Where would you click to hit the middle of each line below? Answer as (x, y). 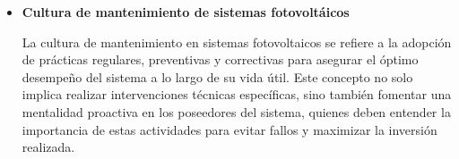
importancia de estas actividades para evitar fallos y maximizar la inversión (229, 129)
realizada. (48, 147)
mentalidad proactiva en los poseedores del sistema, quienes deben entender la (236, 111)
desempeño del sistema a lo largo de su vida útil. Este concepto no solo (217, 76)
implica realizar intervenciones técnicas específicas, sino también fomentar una (237, 94)
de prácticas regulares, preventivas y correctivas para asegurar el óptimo (220, 59)
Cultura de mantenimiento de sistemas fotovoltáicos (186, 12)
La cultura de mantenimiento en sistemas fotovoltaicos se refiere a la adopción (237, 42)
